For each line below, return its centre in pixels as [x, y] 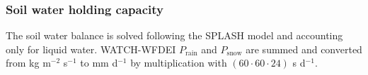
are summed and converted [304, 49]
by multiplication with [179, 63]
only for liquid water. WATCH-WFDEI [91, 49]
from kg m [28, 63]
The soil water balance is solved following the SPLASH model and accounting [174, 35]
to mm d [99, 63]
